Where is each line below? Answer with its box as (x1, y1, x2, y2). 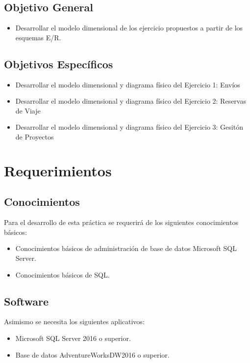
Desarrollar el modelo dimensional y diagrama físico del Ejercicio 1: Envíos (15, 79, 240, 89)
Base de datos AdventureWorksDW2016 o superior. (15, 349, 170, 360)
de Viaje (15, 105, 41, 115)
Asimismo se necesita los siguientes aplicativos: (4, 316, 145, 327)
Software (4, 293, 49, 308)
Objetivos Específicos (4, 56, 113, 71)
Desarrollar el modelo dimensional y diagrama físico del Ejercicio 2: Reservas (15, 96, 246, 106)
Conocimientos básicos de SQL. (15, 269, 110, 279)
